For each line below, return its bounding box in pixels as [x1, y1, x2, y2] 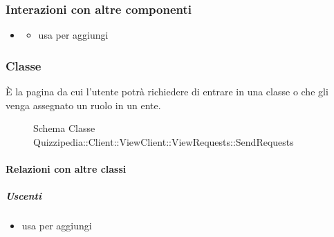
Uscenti [6, 189, 41, 203]
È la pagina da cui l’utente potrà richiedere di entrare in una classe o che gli [6, 84, 328, 99]
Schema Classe [33, 121, 95, 135]
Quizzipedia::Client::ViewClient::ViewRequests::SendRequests [33, 134, 294, 149]
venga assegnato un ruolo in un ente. [6, 97, 161, 112]
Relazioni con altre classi [6, 162, 127, 176]
